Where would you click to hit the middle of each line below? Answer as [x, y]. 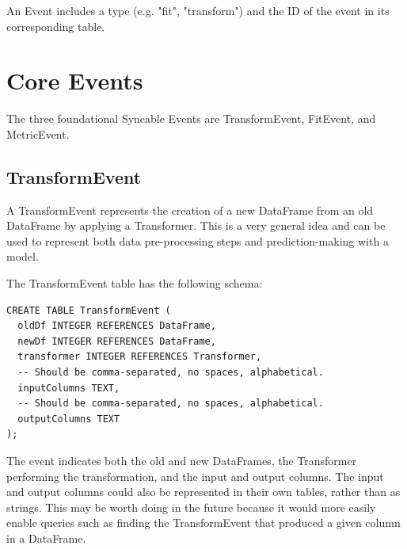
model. [23, 256]
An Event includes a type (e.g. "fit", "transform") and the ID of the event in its [198, 10]
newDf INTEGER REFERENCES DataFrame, [117, 341]
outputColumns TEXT [69, 419]
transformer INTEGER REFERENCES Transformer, [140, 357]
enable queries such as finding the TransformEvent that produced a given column [203, 522]
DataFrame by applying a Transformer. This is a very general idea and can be [196, 225]
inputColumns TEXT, [69, 388]
